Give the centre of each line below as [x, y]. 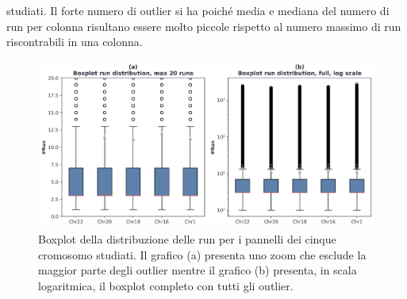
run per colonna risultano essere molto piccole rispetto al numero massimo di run [204, 26]
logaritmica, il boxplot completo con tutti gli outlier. [166, 285]
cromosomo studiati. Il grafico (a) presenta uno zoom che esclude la [202, 254]
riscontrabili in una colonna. [75, 42]
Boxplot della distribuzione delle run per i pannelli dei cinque [187, 238]
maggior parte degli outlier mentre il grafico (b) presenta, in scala [198, 270]
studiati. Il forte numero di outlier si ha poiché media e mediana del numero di [198, 10]
